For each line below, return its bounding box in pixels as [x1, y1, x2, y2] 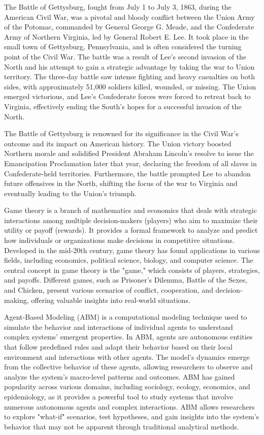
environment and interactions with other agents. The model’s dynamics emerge [4, 351, 250, 362]
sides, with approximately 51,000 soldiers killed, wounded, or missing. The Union [4, 81, 256, 91]
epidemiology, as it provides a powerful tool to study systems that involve [4, 391, 233, 401]
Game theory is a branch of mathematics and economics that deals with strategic [4, 205, 257, 215]
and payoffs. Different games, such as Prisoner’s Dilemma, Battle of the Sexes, [4, 274, 247, 285]
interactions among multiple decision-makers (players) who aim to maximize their [4, 214, 258, 225]
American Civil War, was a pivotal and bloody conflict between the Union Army [4, 11, 255, 22]
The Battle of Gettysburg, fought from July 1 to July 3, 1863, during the [4, 2, 232, 12]
